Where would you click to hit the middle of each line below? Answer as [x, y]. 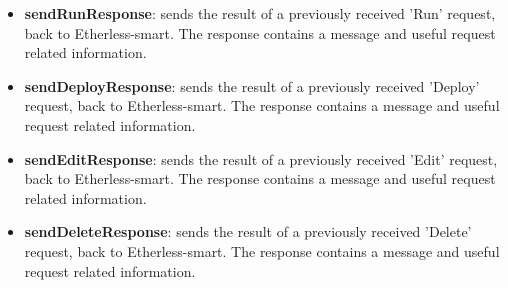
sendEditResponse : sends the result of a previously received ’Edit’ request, [261, 158]
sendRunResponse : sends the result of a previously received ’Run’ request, [260, 13]
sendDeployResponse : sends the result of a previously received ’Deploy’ [252, 85]
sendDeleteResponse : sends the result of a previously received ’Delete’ [248, 231]
